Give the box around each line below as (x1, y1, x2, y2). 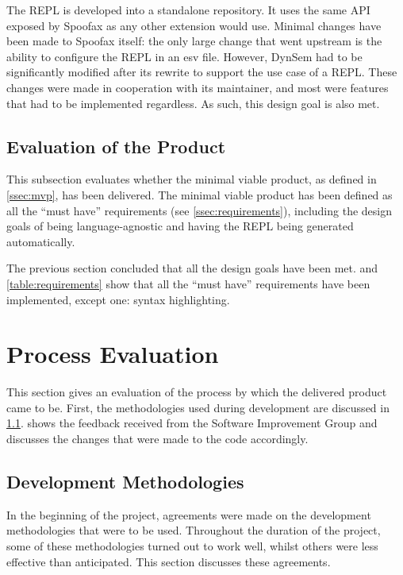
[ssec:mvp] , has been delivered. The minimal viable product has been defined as (6, 186, 393, 203)
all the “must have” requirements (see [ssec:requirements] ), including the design (6, 202, 393, 218)
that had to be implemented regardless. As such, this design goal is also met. (6, 95, 380, 111)
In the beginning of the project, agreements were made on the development (6, 506, 371, 523)
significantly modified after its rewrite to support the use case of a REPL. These (6, 64, 397, 80)
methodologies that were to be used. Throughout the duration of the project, (6, 522, 381, 538)
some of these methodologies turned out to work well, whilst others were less (6, 538, 378, 554)
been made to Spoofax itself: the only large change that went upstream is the (6, 33, 382, 49)
